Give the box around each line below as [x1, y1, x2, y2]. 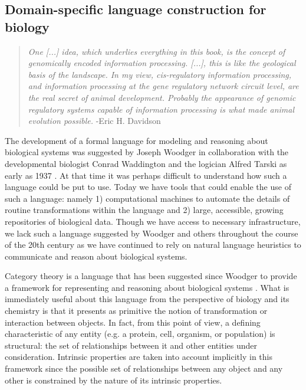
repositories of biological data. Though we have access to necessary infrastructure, [5, 215, 301, 227]
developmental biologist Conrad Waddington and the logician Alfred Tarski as [5, 157, 287, 169]
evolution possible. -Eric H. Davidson [28, 114, 161, 127]
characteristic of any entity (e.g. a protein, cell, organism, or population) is [5, 327, 275, 340]
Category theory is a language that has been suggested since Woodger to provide [5, 270, 297, 282]
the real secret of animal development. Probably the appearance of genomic [28, 91, 296, 103]
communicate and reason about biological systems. [5, 250, 187, 262]
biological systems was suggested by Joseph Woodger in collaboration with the [5, 146, 289, 158]
